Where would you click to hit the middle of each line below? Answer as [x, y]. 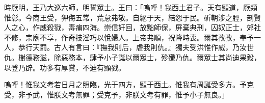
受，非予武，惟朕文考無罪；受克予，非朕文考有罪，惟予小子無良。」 [116, 94]
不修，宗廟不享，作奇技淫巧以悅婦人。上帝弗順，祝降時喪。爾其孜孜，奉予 [129, 37]
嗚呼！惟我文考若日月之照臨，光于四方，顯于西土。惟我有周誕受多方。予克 [129, 84]
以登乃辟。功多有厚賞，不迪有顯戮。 [65, 67]
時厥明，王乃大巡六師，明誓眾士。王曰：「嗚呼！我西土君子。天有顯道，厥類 [131, 7]
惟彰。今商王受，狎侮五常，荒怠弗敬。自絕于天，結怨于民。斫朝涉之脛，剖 [129, 17]
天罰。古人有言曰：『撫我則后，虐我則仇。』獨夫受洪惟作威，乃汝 [139, 47]
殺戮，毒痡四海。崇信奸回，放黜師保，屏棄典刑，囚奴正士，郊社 [154, 27]
